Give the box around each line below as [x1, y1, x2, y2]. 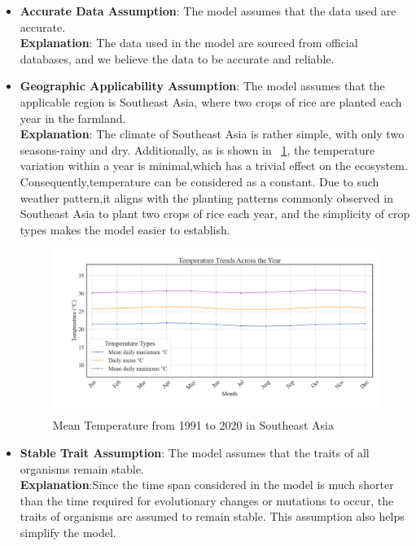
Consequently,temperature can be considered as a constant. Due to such [20, 173, 379, 190]
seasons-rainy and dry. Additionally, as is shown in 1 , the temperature [20, 141, 375, 158]
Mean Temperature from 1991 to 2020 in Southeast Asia [52, 417, 335, 434]
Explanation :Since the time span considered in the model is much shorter [20, 476, 394, 493]
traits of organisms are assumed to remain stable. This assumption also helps [20, 508, 405, 525]
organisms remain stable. [20, 460, 144, 477]
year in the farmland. [20, 109, 126, 126]
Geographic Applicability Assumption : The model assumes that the [20, 77, 385, 94]
